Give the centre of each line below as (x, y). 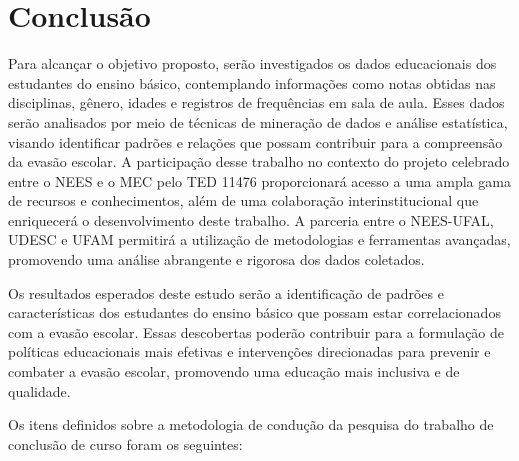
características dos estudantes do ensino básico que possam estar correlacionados (254, 312)
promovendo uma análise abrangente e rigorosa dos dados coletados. (216, 259)
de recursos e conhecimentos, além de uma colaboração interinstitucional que (243, 200)
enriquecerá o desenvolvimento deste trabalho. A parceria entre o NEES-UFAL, (251, 219)
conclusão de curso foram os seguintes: (125, 443)
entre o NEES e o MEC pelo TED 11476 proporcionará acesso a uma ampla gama (259, 180)
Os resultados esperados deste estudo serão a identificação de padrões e (226, 292)
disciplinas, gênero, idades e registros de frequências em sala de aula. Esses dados (256, 102)
